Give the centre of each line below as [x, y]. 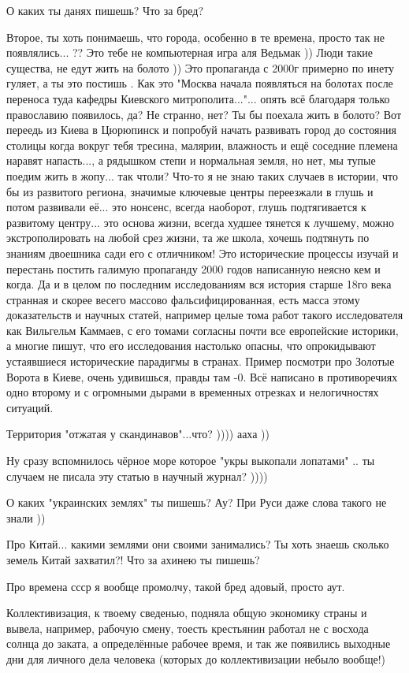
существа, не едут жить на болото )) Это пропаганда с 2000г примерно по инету [201, 67]
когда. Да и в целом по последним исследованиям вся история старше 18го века [199, 284]
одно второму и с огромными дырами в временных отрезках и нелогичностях [193, 392]
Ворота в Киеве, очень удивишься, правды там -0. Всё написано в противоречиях [202, 376]
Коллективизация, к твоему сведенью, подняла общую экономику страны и [187, 613]
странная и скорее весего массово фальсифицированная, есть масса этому [183, 299]
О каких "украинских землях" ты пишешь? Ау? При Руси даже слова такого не [197, 502]
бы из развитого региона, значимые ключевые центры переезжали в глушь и [190, 191]
